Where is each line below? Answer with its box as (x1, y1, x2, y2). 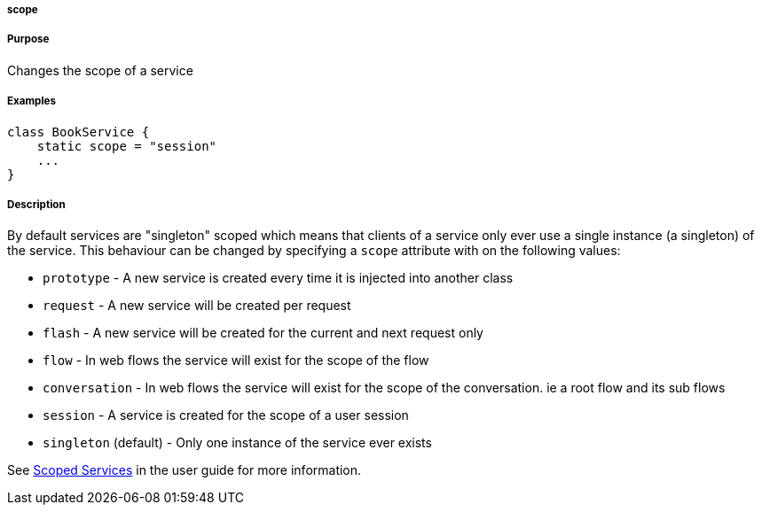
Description (7, 198, 66, 211)
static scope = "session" (36, 138, 217, 153)
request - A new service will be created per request (43, 298, 351, 314)
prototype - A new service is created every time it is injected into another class (43, 270, 514, 286)
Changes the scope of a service (7, 62, 193, 78)
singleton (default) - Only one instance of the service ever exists (43, 435, 432, 451)
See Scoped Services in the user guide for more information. (7, 462, 362, 478)
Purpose (7, 33, 50, 46)
